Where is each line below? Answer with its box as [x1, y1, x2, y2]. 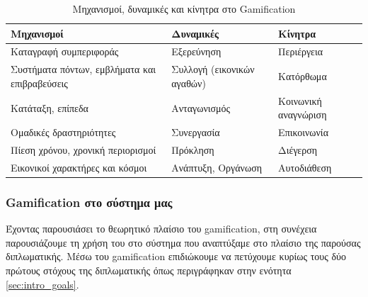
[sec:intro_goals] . [6, 276, 79, 291]
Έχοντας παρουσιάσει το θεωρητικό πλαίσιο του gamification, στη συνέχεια [6, 221, 317, 236]
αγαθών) [171, 75, 206, 90]
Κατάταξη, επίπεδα [11, 100, 88, 115]
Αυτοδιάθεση [278, 159, 332, 174]
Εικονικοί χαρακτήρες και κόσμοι [11, 159, 147, 174]
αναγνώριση [278, 107, 327, 122]
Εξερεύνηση [171, 44, 222, 59]
